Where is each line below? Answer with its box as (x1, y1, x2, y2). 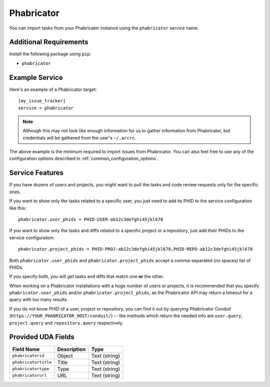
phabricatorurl (12, 373, 47, 378)
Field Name (12, 346, 40, 353)
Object (57, 352, 73, 359)
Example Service (9, 73, 63, 82)
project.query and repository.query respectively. (9, 320, 123, 326)
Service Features (9, 169, 63, 177)
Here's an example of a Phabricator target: (9, 86, 97, 92)
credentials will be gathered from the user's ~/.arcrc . (22, 135, 136, 141)
